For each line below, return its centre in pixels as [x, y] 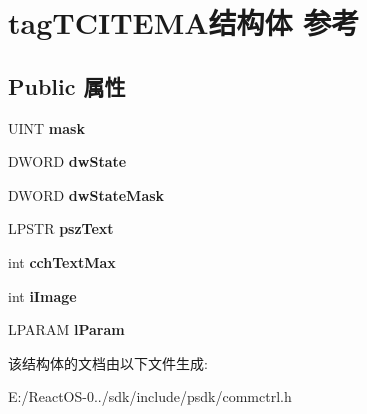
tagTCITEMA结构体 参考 [184, 22]
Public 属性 [67, 85]
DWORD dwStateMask [86, 194]
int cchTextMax [62, 261]
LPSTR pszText [61, 228]
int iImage [42, 295]
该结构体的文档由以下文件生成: [108, 362]
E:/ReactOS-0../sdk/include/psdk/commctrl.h [150, 396]
